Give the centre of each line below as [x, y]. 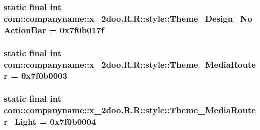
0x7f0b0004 [73, 121]
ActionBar [25, 30]
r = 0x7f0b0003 [36, 75]
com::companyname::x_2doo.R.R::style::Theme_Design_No [128, 18]
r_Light [20, 121]
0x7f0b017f [82, 30]
